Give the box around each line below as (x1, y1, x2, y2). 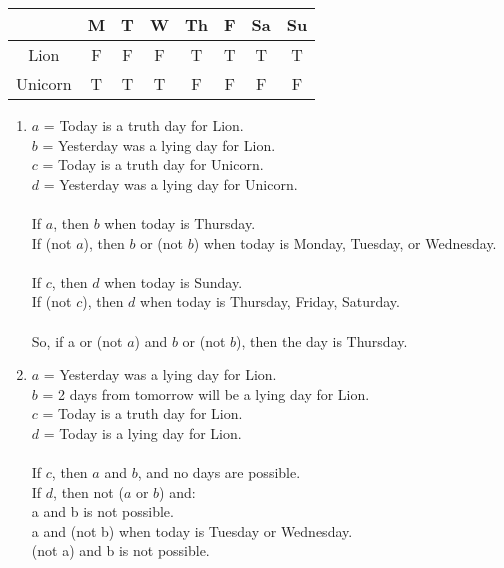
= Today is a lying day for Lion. (43, 422, 242, 443)
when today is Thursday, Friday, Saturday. (140, 291, 400, 312)
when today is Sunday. (104, 271, 243, 292)
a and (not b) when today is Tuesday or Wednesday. (31, 520, 353, 541)
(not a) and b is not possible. (31, 540, 210, 561)
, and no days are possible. (137, 462, 301, 483)
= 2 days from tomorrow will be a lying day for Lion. (42, 383, 370, 404)
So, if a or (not (31, 330, 123, 351)
